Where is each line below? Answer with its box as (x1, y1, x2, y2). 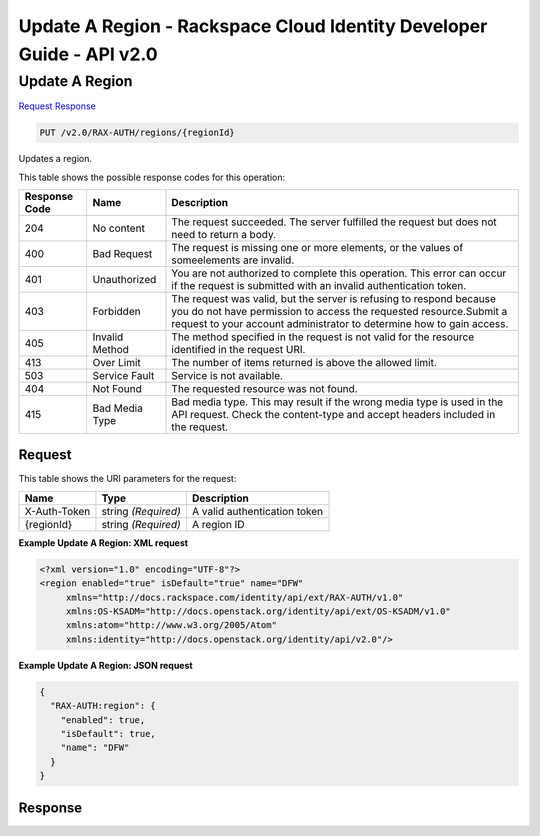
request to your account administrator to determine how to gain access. (171, 316, 509, 330)
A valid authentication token (191, 504, 324, 518)
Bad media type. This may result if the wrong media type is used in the (171, 395, 504, 409)
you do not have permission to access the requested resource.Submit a (171, 304, 508, 318)
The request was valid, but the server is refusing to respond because (171, 291, 497, 305)
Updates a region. (18, 153, 93, 165)
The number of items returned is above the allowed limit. (171, 355, 437, 369)
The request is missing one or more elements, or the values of (171, 240, 464, 254)
